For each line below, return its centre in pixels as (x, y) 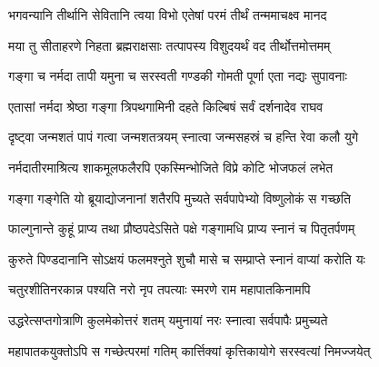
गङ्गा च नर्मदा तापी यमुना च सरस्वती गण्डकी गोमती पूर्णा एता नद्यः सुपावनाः (178, 76)
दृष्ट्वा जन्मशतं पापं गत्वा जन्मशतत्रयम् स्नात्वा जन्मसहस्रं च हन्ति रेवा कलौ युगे (183, 137)
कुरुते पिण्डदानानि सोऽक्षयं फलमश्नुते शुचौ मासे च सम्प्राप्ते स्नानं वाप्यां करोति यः (187, 258)
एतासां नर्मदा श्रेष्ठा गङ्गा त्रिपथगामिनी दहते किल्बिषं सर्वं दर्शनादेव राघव (166, 106)
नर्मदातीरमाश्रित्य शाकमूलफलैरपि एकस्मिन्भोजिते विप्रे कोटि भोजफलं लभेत (171, 167)
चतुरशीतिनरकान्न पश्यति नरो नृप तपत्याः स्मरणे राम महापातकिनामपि (160, 289)
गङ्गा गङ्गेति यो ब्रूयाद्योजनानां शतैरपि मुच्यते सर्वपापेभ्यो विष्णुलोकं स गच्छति (180, 198)
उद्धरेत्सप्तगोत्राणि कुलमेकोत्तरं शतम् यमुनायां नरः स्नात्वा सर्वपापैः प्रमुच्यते (168, 319)
